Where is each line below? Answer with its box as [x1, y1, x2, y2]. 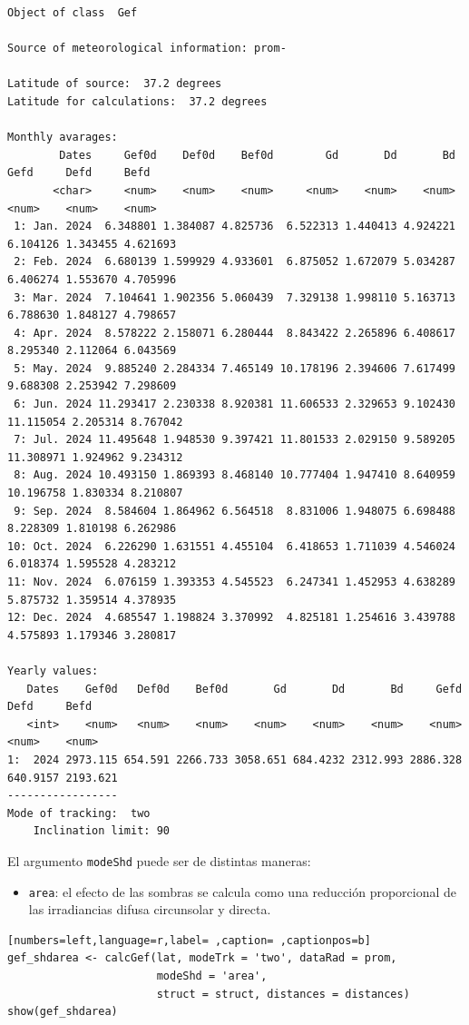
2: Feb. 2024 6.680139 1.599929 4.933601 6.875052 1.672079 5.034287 [14, 255, 455, 269]
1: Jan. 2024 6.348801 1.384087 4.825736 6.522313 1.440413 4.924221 [14, 220, 455, 233]
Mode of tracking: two [7, 806, 151, 820]
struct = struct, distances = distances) [156, 987, 410, 1000]
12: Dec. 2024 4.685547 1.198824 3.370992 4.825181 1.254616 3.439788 [7, 611, 455, 625]
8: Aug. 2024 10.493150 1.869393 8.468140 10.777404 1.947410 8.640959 [14, 468, 455, 482]
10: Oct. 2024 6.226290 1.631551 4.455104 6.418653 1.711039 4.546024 [7, 539, 455, 553]
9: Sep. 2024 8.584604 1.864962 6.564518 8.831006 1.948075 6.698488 [14, 504, 455, 517]
